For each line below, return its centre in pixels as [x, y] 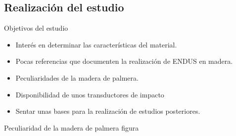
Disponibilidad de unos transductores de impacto [90, 94]
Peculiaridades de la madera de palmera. [77, 77]
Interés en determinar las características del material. [96, 44]
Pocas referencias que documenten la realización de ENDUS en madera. [124, 61]
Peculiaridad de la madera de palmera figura [71, 127]
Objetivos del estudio [36, 28]
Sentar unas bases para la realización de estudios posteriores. [108, 111]
